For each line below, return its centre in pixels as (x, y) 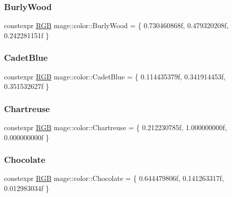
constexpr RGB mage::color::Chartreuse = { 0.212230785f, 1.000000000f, (115, 127)
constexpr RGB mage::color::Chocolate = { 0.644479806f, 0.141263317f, (114, 178)
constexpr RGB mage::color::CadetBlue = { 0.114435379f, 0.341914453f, (115, 76)
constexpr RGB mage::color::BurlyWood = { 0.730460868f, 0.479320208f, (116, 25)
